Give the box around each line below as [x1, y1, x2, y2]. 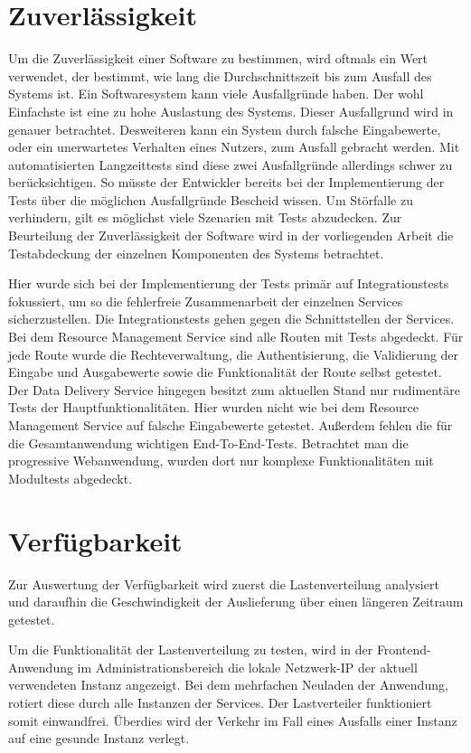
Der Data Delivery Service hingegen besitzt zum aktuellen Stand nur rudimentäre [8, 380, 460, 399]
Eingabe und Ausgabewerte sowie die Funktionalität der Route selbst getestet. [8, 362, 442, 381]
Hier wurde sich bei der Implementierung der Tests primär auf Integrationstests [8, 274, 449, 293]
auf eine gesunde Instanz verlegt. [8, 729, 190, 748]
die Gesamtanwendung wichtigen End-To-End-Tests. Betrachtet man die [8, 433, 409, 452]
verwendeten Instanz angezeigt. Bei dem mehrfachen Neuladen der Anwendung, [8, 675, 448, 694]
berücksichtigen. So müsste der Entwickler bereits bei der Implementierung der [8, 173, 445, 192]
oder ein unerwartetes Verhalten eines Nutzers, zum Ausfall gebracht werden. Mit [8, 137, 460, 156]
